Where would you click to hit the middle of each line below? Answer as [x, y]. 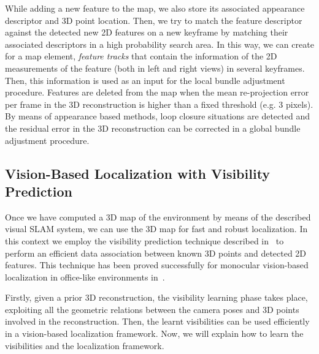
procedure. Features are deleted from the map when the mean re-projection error [157, 92]
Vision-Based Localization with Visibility [138, 173]
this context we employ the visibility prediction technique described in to [144, 240]
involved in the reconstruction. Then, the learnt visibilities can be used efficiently [157, 321]
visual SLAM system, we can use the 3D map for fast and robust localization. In [156, 229]
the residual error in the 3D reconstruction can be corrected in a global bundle [153, 128]
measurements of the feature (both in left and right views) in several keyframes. [155, 68]
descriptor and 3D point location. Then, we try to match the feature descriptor [154, 20]
